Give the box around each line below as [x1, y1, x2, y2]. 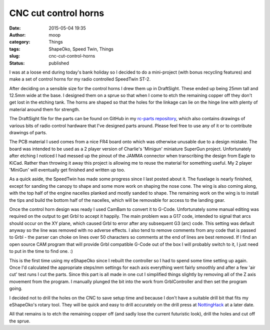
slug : [9, 53, 20, 59]
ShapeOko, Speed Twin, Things [48, 46, 113, 52]
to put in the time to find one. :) [9, 248, 73, 254]
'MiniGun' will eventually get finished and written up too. [9, 167, 125, 173]
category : [9, 39, 30, 45]
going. [9, 285, 22, 291]
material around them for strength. [9, 106, 80, 112]
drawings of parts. [9, 130, 47, 136]
